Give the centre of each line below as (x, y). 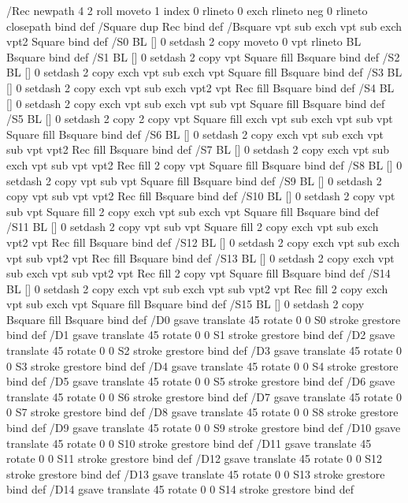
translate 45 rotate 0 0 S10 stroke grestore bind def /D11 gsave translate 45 (189, 443)
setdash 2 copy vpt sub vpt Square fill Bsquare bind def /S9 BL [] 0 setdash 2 (194, 180)
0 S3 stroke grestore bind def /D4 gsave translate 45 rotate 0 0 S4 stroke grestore (202, 365)
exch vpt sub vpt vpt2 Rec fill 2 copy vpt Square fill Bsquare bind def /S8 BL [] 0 (204, 164)
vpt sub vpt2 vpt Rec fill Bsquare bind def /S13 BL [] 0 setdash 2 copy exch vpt (200, 257)
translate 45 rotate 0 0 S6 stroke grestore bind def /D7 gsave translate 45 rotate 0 (204, 396)
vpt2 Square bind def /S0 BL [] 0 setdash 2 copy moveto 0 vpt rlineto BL (184, 41)
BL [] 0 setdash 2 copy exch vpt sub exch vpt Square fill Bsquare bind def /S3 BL (204, 72)
